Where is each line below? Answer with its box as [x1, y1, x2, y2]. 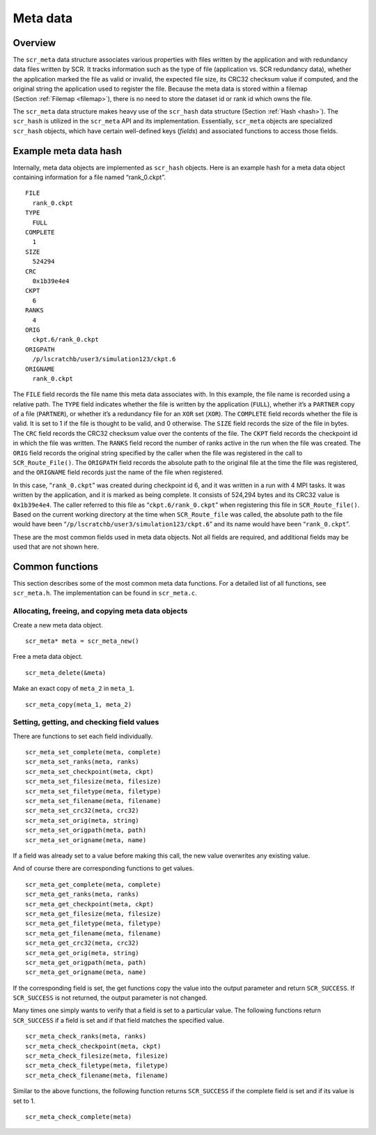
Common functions [13, 561, 99, 572]
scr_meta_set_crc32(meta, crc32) [25, 807, 139, 815]
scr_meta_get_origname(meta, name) [25, 968, 147, 976]
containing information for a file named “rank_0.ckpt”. [13, 173, 166, 181]
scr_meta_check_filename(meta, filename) [25, 1071, 169, 1079]
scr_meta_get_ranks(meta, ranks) [25, 890, 139, 899]
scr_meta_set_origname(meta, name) [25, 836, 147, 844]
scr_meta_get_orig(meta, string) [25, 949, 139, 957]
